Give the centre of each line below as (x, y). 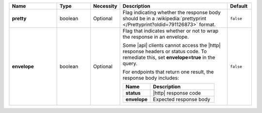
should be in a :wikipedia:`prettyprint (164, 18)
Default (239, 6)
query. (130, 64)
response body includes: (151, 78)
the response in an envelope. (156, 37)
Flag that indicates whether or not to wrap (170, 31)
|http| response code (177, 93)
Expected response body (182, 99)
